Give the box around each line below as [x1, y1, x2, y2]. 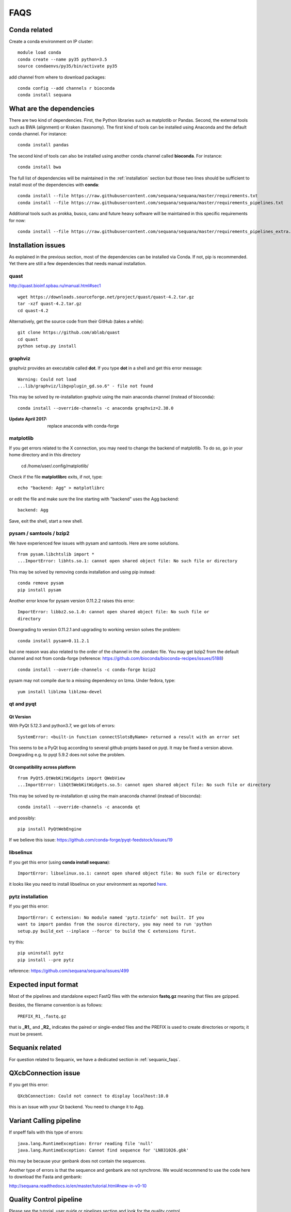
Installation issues [9, 241, 65, 249]
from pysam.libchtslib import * [17, 552, 95, 557]
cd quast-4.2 [17, 308, 48, 313]
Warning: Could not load [17, 376, 77, 382]
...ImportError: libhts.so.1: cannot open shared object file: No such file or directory [17, 558, 238, 564]
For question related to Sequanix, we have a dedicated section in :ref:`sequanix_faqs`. [9, 1056, 180, 1062]
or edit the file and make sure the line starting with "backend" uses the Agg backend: [9, 496, 179, 502]
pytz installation [9, 893, 48, 900]
